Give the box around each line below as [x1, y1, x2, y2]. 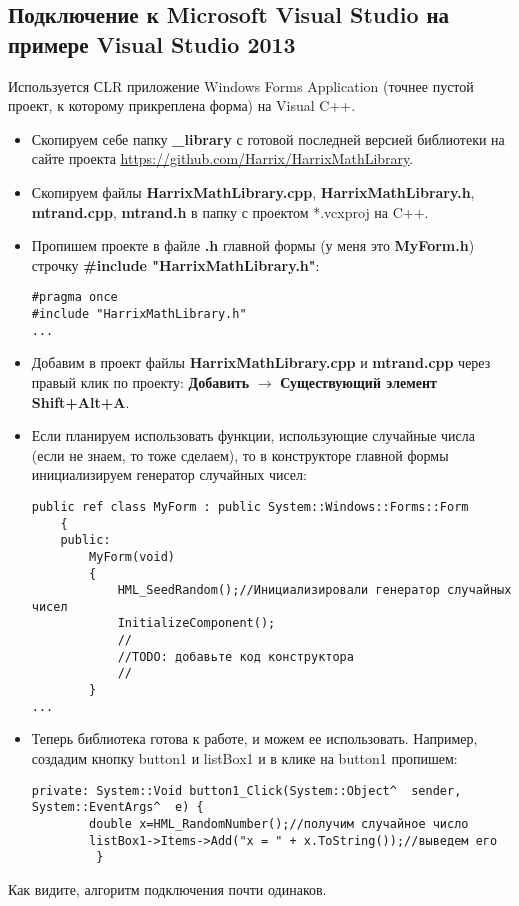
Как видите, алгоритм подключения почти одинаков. [8, 878, 327, 899]
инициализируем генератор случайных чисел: [31, 464, 307, 485]
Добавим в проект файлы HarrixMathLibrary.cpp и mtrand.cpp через [31, 352, 491, 373]
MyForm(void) [89, 549, 175, 564]
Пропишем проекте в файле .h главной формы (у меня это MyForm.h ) [31, 235, 475, 256]
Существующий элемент [280, 371, 437, 392]
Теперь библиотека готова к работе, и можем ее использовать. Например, [31, 728, 478, 749]
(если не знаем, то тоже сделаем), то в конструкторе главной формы [31, 444, 449, 465]
